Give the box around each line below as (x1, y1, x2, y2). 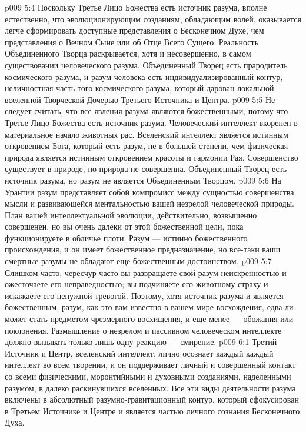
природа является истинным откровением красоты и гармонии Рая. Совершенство (5, 151, 298, 163)
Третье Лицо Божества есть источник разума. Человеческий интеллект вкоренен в (5, 116, 298, 128)
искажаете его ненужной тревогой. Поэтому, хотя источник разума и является (5, 289, 284, 301)
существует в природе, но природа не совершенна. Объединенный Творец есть (5, 162, 287, 175)
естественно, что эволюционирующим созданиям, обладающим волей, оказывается (5, 12, 301, 25)
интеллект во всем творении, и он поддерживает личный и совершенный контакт (5, 358, 296, 371)
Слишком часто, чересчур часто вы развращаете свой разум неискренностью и (5, 266, 287, 278)
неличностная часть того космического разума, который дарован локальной (5, 82, 274, 94)
